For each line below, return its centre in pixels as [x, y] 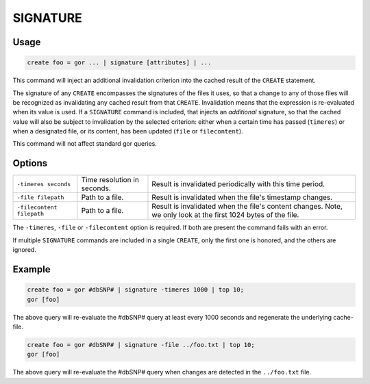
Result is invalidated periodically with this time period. [238, 184]
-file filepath [40, 197]
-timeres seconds [44, 184]
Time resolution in [110, 180]
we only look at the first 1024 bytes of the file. [225, 215]
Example [32, 269]
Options [30, 163]
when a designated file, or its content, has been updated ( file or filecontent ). [128, 131]
